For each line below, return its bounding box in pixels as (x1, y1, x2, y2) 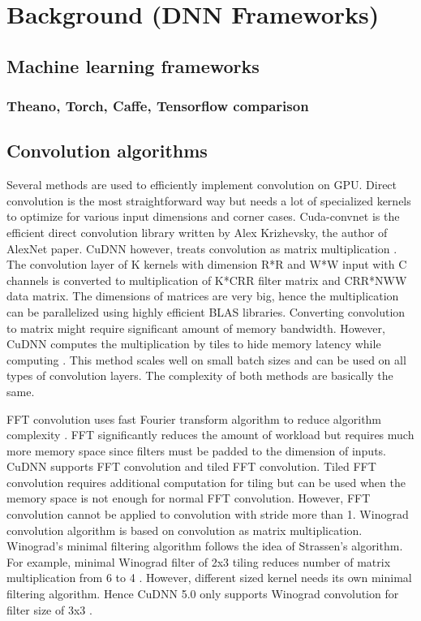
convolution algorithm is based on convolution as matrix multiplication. (6, 521, 363, 538)
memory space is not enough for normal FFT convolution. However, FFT (6, 489, 371, 507)
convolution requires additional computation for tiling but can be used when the (6, 473, 406, 490)
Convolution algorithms (6, 138, 208, 163)
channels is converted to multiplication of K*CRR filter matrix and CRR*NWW (6, 271, 407, 288)
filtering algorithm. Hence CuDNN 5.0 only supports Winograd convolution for (6, 585, 399, 602)
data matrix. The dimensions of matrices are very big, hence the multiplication (6, 287, 399, 304)
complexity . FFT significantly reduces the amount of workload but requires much (6, 426, 415, 443)
